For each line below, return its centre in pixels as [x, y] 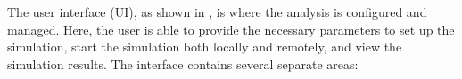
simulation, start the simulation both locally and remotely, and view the [205, 47]
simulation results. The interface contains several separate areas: [183, 63]
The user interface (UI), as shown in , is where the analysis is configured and [217, 12]
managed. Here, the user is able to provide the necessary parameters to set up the [231, 29]
